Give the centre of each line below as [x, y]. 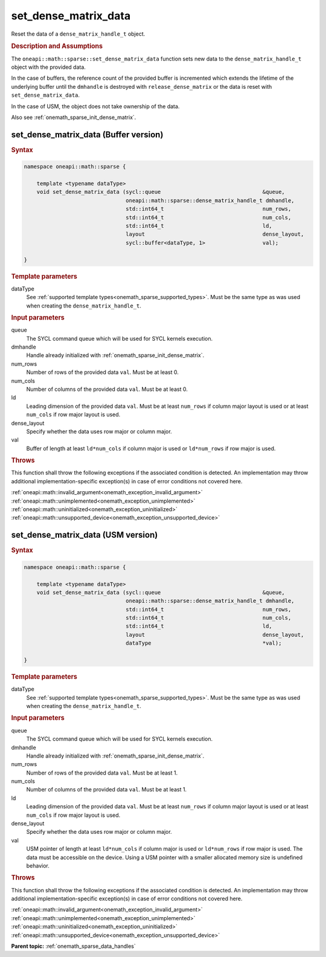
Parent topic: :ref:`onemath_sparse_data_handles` [73, 946]
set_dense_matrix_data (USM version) [85, 535]
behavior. [38, 865]
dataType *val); [204, 643]
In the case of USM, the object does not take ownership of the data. [95, 106]
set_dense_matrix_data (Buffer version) [87, 134]
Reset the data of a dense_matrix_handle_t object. [78, 34]
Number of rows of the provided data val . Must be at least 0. [103, 372]
